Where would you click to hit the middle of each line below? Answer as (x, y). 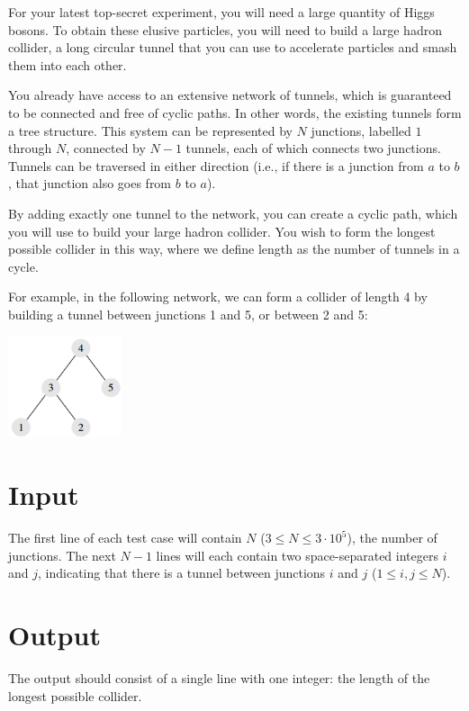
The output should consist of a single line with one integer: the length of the (219, 677)
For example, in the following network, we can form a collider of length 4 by (218, 297)
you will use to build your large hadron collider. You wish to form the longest (222, 231)
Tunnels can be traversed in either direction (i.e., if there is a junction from (216, 165)
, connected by (106, 148)
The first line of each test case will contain (125, 538)
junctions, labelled (361, 130)
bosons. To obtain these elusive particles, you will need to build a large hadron (225, 29)
